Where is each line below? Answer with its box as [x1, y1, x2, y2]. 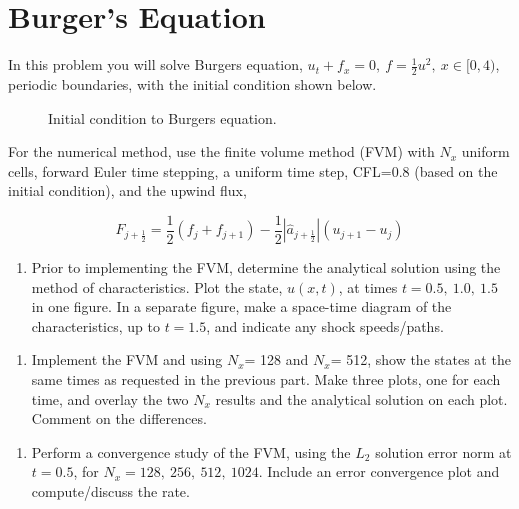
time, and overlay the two [31, 388, 189, 409]
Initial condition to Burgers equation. [48, 107, 277, 128]
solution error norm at [375, 441, 512, 462]
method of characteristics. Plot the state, [31, 276, 283, 297]
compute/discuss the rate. [31, 480, 190, 501]
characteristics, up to [31, 315, 160, 336]
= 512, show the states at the [330, 349, 511, 370]
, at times [338, 276, 398, 297]
